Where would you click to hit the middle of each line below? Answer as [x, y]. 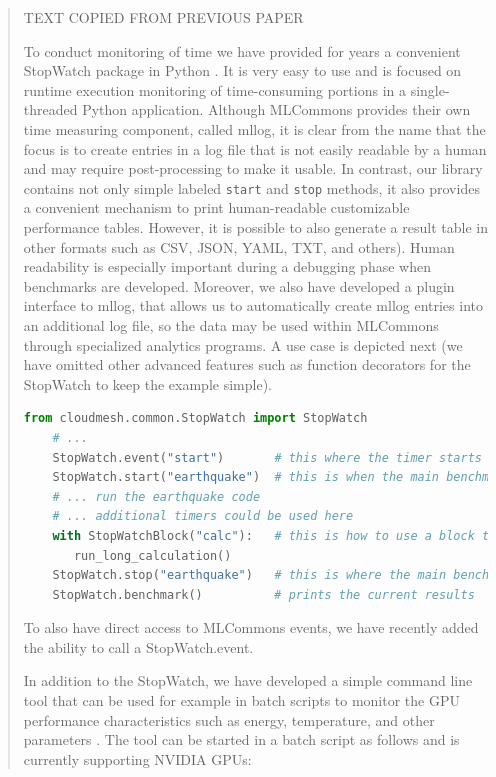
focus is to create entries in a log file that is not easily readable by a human [255, 148]
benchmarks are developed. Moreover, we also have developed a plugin [239, 285]
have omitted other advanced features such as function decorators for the [247, 364]
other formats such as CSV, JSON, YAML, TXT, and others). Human [239, 246]
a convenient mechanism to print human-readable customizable [216, 207]
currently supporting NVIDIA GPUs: [137, 758]
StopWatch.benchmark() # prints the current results [263, 594]
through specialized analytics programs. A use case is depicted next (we [243, 344]
